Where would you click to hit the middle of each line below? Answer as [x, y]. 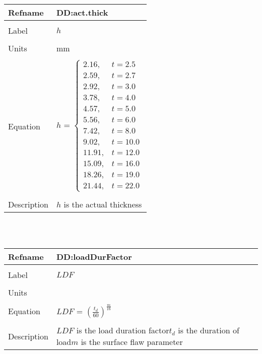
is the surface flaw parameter [132, 342]
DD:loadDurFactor [94, 256]
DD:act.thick [82, 12]
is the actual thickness [103, 204]
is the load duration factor [123, 330]
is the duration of [209, 330]
